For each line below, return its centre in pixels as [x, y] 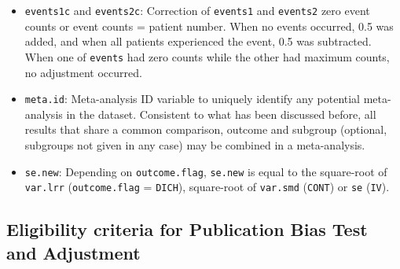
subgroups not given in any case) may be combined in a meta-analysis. [195, 144]
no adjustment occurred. [83, 72]
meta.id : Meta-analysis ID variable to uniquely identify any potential [193, 99]
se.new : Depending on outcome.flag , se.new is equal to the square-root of [206, 171]
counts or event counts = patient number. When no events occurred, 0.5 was [209, 26]
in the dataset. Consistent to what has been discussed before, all [221, 114]
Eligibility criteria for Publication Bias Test [187, 229]
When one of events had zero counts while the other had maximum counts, [207, 56]
